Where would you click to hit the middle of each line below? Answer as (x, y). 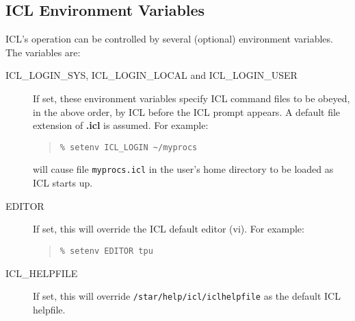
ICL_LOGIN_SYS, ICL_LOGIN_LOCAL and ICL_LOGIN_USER (152, 75)
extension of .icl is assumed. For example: (121, 125)
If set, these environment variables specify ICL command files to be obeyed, (192, 98)
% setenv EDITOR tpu (106, 251)
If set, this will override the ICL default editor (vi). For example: (169, 229)
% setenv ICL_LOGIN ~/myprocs (129, 147)
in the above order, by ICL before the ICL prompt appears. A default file (187, 111)
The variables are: (43, 52)
